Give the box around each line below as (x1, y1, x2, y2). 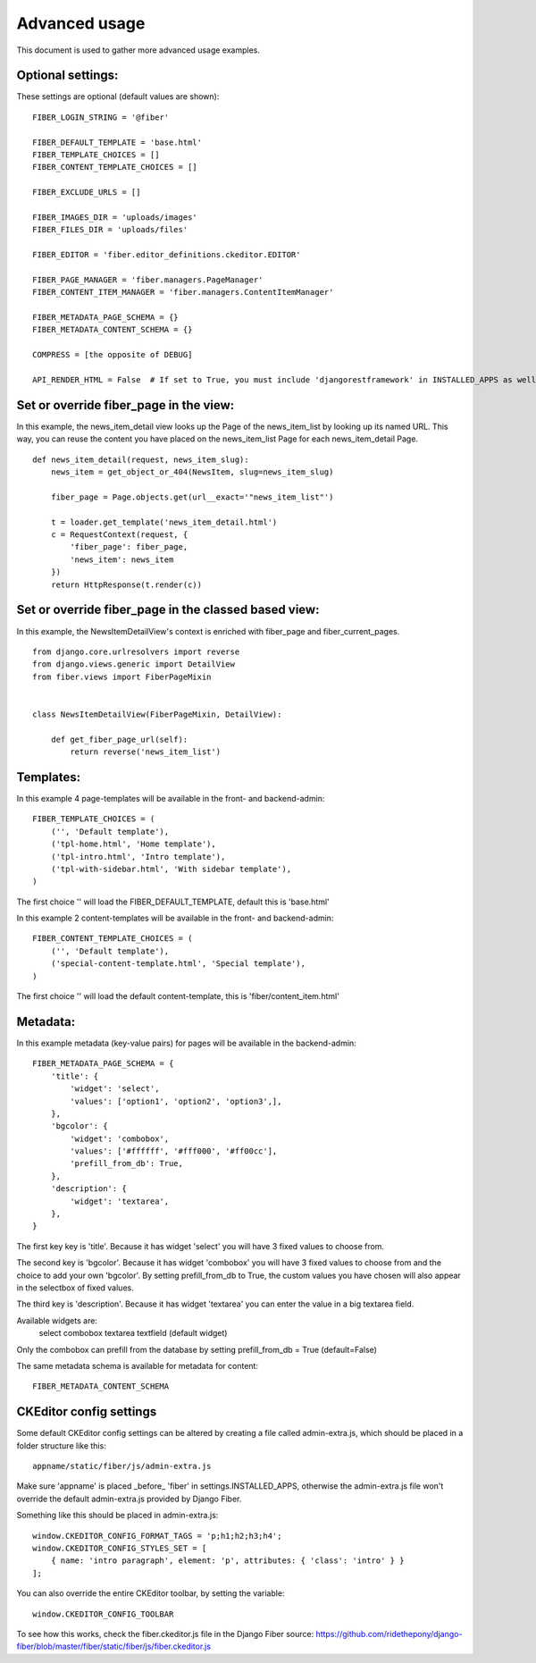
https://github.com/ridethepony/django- (315, 1628, 463, 1639)
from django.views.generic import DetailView (32, 659, 236, 669)
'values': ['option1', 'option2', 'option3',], (70, 1096, 282, 1106)
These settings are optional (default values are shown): (16, 91, 220, 102)
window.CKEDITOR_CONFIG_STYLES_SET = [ (32, 1542, 207, 1553)
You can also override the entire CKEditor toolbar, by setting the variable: (16, 1588, 285, 1599)
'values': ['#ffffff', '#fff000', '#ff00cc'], (70, 1146, 278, 1156)
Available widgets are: (16, 1314, 98, 1326)
